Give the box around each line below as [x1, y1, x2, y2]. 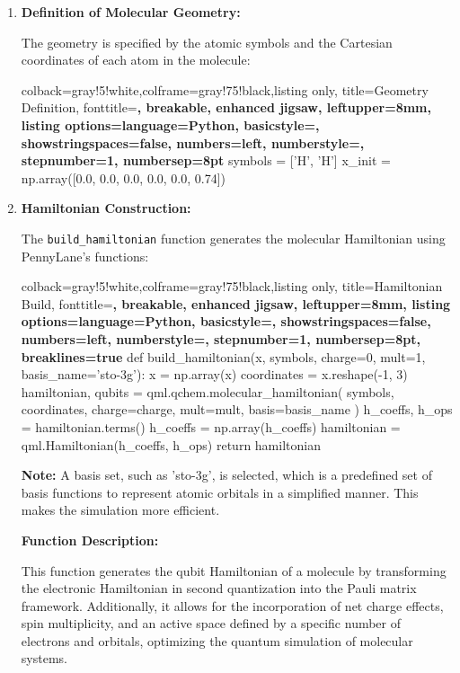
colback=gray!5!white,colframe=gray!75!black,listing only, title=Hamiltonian [21, 277, 443, 296]
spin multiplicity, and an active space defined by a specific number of [21, 614, 402, 633]
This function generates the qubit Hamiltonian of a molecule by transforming [21, 561, 447, 580]
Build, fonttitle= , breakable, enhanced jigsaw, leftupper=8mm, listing [21, 294, 451, 313]
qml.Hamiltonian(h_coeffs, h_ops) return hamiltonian [21, 435, 321, 454]
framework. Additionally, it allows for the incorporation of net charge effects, [21, 596, 444, 615]
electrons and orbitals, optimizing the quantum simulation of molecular [21, 631, 413, 650]
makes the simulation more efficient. [21, 500, 220, 519]
